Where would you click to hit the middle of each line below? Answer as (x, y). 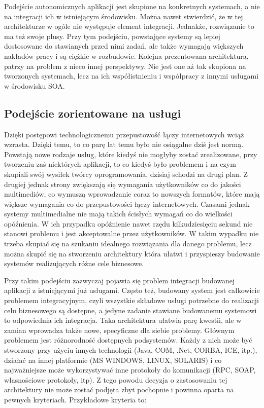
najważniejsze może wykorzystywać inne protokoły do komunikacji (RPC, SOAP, (130, 370)
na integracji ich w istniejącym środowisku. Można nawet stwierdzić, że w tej (124, 16)
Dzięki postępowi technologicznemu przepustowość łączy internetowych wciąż (124, 134)
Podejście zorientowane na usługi (93, 113)
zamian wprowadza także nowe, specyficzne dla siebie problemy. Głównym (119, 330)
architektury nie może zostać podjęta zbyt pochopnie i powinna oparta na (119, 390)
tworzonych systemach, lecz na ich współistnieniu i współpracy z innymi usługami (131, 76)
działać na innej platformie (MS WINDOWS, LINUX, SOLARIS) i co (113, 360)
